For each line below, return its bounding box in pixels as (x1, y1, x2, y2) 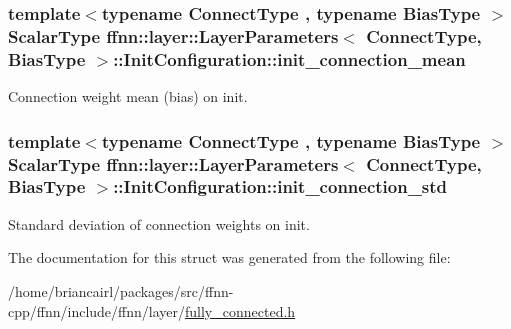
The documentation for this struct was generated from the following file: (8, 247, 451, 268)
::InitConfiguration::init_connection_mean (113, 46, 466, 71)
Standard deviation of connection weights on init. (8, 213, 310, 234)
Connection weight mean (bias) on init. (8, 86, 248, 107)
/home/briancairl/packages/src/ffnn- (8, 280, 234, 301)
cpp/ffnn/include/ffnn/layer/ (8, 300, 186, 321)
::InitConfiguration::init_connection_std (113, 174, 448, 199)
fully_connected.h (185, 300, 296, 321)
